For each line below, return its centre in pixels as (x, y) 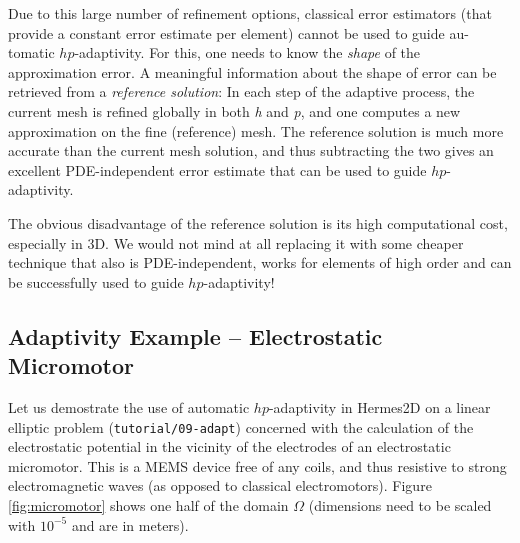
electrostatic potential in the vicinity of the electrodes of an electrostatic (229, 446)
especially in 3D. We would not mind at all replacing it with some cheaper (236, 242)
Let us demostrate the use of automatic (129, 406)
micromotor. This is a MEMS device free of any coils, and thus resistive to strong (257, 465)
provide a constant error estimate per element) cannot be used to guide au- (238, 32)
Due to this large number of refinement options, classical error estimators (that (250, 13)
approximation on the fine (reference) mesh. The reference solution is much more (256, 130)
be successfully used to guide (96, 281)
